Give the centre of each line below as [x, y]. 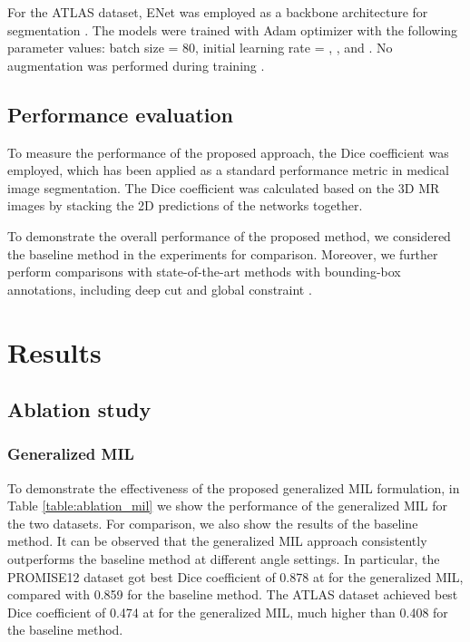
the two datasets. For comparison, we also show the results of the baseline [213, 523]
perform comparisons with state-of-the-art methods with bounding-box [204, 272]
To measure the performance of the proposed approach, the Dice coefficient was [228, 152]
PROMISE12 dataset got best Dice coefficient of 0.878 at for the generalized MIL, [235, 576]
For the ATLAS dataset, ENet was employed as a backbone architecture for [218, 12]
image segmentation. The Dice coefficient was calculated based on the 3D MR [224, 187]
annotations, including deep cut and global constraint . [160, 289]
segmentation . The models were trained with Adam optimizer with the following [233, 29]
